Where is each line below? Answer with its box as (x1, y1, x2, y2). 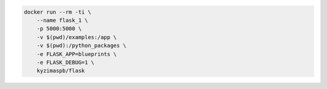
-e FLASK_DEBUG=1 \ (36, 59, 95, 66)
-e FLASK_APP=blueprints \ (36, 51, 117, 57)
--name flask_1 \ (36, 17, 88, 23)
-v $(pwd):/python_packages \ (36, 42, 127, 49)
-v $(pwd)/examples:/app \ (36, 34, 117, 40)
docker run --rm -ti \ (24, 8, 91, 15)
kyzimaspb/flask (36, 67, 85, 75)
